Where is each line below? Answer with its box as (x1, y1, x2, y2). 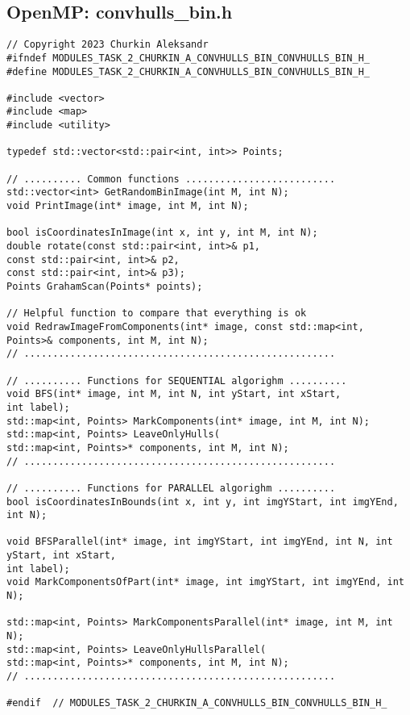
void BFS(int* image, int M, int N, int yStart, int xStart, (6, 388, 342, 400)
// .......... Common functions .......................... (6, 173, 336, 185)
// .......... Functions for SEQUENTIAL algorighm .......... (6, 374, 347, 387)
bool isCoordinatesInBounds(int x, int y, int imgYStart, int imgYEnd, (6, 495, 399, 508)
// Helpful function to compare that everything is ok (6, 307, 307, 320)
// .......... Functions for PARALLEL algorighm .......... (6, 482, 336, 494)
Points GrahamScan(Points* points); (6, 281, 203, 293)
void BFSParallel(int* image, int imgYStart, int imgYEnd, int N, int (6, 536, 393, 548)
